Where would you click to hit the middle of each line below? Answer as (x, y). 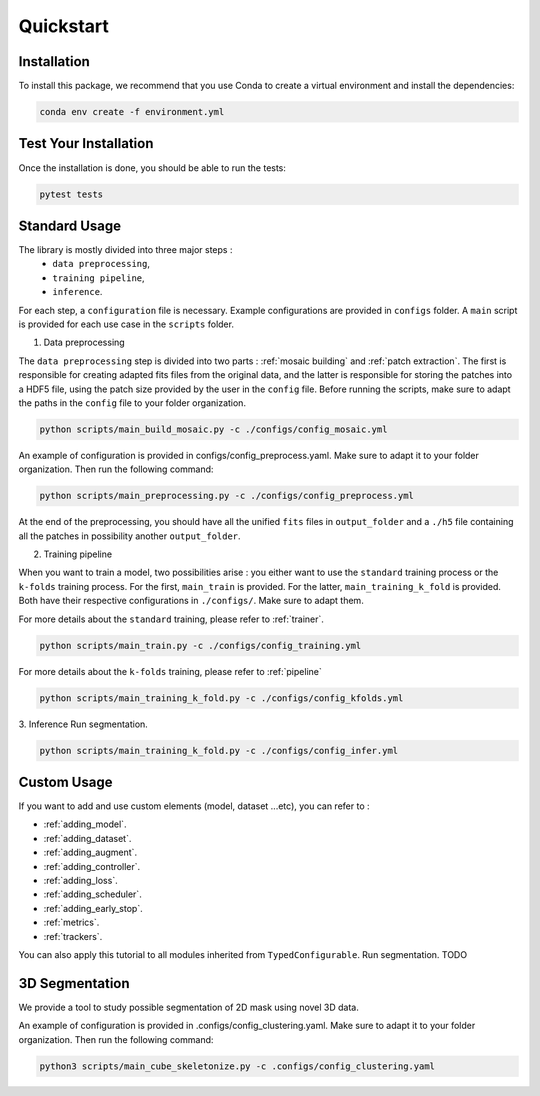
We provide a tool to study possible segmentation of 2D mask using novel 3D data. (189, 1007)
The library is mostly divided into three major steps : (125, 250)
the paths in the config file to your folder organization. (132, 402)
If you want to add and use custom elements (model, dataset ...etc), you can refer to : (194, 806)
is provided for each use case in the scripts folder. (126, 324)
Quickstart (64, 26)
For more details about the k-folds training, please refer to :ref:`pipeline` (170, 671)
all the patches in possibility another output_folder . (129, 536)
